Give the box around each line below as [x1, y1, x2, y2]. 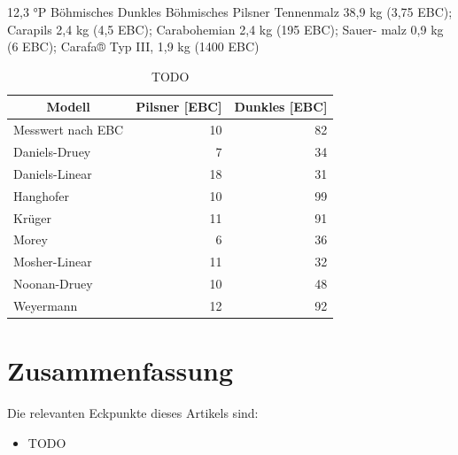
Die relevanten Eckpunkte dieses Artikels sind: [7, 404, 259, 422]
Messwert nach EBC [13, 120, 124, 139]
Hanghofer [13, 186, 70, 204]
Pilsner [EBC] [136, 97, 222, 116]
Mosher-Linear [13, 252, 92, 271]
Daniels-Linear [13, 164, 92, 182]
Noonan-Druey [13, 274, 93, 293]
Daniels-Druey [13, 143, 91, 161]
